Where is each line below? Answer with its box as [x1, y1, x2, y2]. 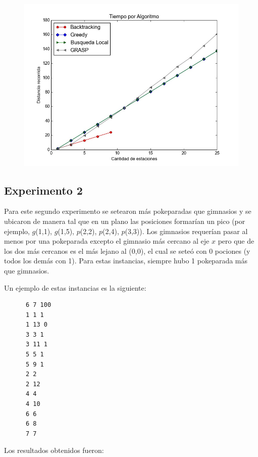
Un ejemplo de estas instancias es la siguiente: [4, 282, 146, 293]
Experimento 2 [4, 182, 83, 198]
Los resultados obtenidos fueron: [4, 445, 104, 455]
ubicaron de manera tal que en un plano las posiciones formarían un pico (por [4, 215, 245, 226]
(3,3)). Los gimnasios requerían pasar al [125, 225, 248, 236]
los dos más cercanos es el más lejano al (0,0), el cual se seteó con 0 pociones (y [4, 245, 250, 256]
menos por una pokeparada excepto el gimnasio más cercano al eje [4, 236, 210, 246]
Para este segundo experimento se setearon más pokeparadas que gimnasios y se [4, 206, 251, 216]
